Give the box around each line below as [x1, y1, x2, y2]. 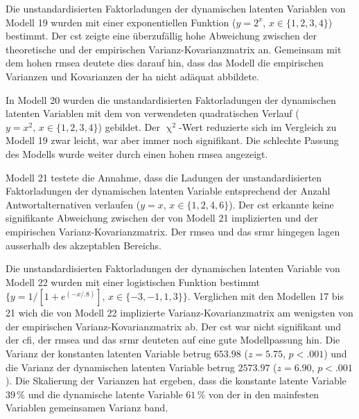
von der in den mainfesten [208, 386, 319, 401]
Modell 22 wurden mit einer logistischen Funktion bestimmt [6, 274, 260, 289]
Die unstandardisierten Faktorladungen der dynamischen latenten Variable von [6, 261, 340, 276]
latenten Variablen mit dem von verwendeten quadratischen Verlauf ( [6, 106, 299, 121]
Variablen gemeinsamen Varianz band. [6, 400, 168, 415]
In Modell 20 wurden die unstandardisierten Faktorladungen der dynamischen [6, 92, 336, 107]
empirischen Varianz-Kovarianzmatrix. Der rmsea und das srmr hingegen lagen [6, 224, 340, 238]
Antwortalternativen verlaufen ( [6, 197, 141, 211]
